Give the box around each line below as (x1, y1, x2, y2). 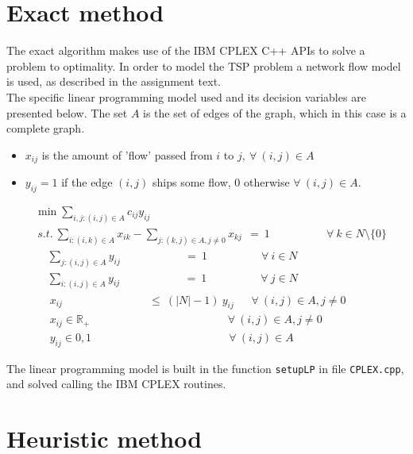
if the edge (61, 174, 113, 190)
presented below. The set (6, 104, 128, 121)
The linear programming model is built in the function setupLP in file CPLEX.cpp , (6, 360, 404, 376)
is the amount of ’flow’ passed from (41, 146, 213, 163)
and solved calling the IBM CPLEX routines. (6, 375, 226, 392)
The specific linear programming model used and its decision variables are (6, 88, 366, 105)
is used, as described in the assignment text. (6, 73, 221, 90)
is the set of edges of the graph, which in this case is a (143, 104, 407, 121)
